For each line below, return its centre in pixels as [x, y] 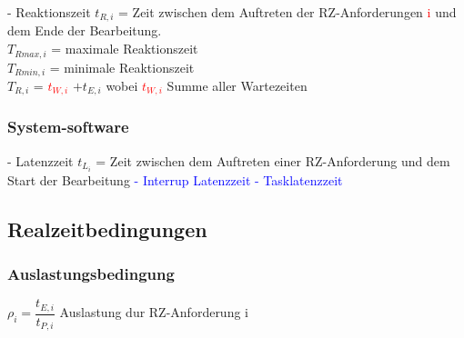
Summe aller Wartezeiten [237, 85]
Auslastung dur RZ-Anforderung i [154, 312]
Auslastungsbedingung [91, 274]
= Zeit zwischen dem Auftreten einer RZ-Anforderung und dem [273, 160]
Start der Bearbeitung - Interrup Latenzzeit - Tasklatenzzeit [175, 179]
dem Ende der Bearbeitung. [85, 30]
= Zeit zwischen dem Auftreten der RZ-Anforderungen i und [287, 12]
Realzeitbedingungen [107, 229]
